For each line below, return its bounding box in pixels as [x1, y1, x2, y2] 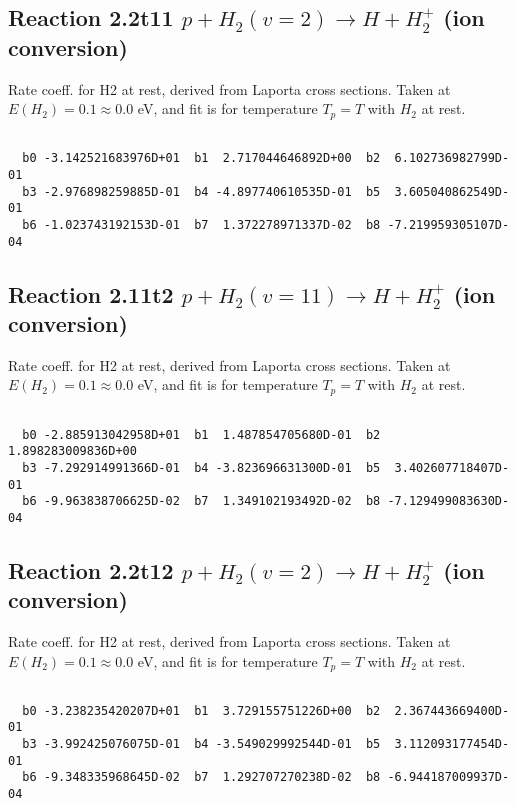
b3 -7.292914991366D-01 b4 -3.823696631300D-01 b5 [22, 460, 381, 475]
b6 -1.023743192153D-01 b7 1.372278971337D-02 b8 [22, 217, 381, 232]
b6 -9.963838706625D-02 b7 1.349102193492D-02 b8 [22, 494, 381, 509]
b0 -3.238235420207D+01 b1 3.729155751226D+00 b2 [22, 703, 381, 718]
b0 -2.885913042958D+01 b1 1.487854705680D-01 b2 [22, 427, 381, 442]
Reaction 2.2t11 [8, 2, 174, 33]
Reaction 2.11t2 [8, 278, 174, 309]
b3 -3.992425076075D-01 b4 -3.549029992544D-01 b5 [22, 737, 381, 752]
